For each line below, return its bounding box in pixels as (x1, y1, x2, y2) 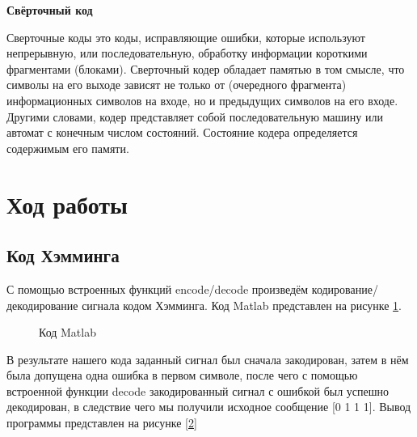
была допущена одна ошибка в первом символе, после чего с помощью (6, 367, 358, 384)
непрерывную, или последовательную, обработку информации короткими (6, 45, 368, 62)
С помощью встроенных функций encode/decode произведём (6, 280, 309, 297)
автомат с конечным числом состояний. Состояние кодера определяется (6, 124, 358, 141)
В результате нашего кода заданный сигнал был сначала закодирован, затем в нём (6, 350, 409, 367)
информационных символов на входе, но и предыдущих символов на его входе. (6, 91, 398, 108)
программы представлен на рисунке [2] (6, 414, 197, 431)
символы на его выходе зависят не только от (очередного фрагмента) (6, 76, 347, 93)
